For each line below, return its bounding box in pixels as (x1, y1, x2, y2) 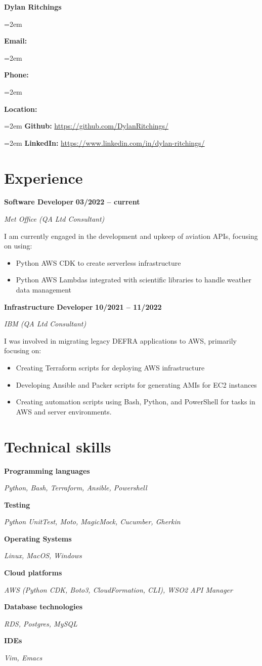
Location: (4, 103, 37, 114)
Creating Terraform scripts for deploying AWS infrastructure (16, 362, 205, 372)
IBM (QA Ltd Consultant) (4, 318, 86, 329)
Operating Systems (4, 533, 72, 544)
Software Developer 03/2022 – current (4, 196, 140, 207)
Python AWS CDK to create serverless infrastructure (16, 257, 181, 268)
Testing (4, 499, 30, 510)
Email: (4, 35, 27, 46)
